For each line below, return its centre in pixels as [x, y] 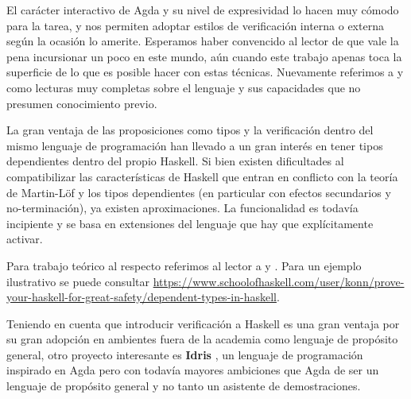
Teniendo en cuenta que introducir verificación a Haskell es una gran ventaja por [203, 323]
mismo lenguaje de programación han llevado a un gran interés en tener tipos [195, 145]
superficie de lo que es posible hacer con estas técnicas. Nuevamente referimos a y [205, 72]
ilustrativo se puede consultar [78, 281]
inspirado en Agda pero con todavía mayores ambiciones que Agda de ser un [193, 370]
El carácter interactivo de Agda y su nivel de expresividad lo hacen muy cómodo [203, 10]
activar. [25, 239]
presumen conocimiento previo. [82, 103]
